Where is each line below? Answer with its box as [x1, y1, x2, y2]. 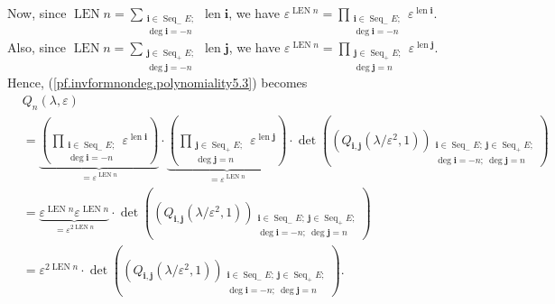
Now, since [7, 4, 67, 22]
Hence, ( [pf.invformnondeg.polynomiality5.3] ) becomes [7, 73, 308, 92]
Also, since [7, 37, 67, 56]
